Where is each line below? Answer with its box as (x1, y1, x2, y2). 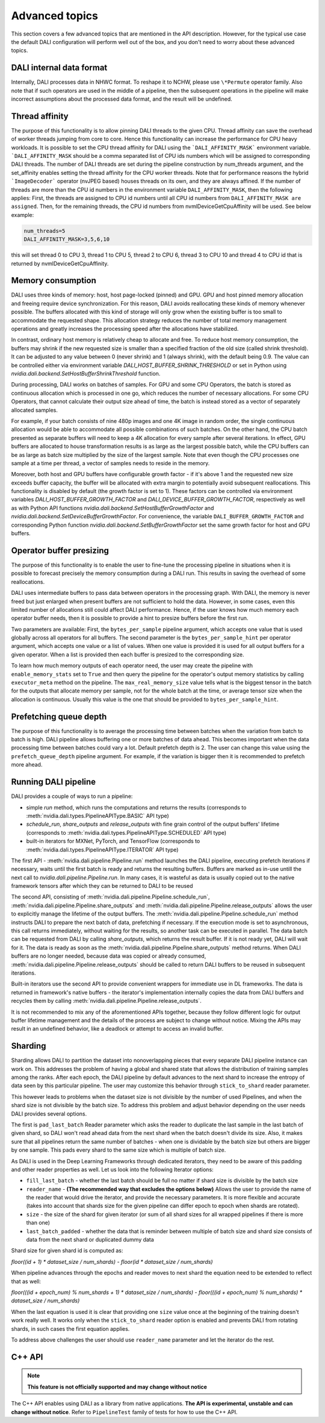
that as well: (11, 1278, 42, 1285)
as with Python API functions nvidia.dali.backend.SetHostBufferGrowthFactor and (11, 504, 214, 512)
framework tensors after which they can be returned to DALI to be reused (11, 882, 193, 890)
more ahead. (11, 761, 43, 768)
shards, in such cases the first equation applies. (11, 1325, 130, 1332)
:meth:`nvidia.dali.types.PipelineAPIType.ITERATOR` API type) (26, 846, 179, 853)
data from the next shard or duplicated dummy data (26, 1236, 155, 1243)
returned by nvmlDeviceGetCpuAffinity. (11, 260, 109, 267)
